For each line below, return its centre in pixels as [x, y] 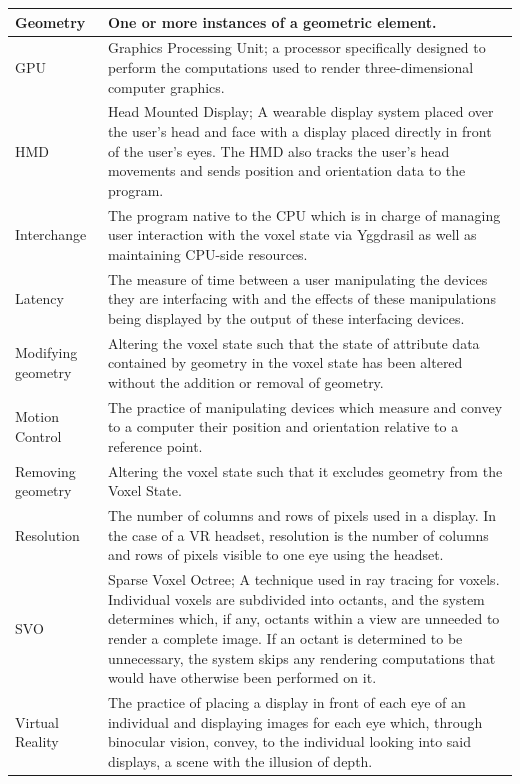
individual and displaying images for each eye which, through [295, 721]
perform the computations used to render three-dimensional [290, 66]
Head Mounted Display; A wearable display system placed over [300, 111]
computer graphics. [166, 86]
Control [38, 436]
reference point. [155, 445]
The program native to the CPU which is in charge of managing [304, 214]
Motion [37, 416]
